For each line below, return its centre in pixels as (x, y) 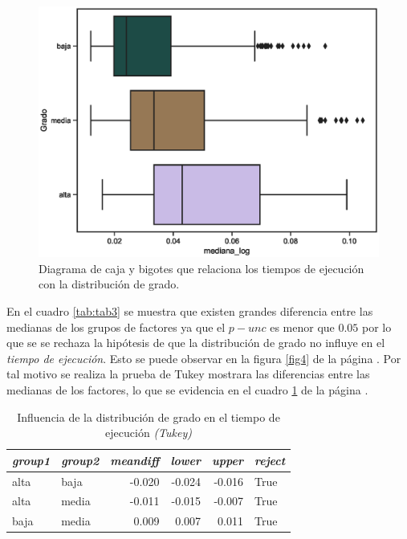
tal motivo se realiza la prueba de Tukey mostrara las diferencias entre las (188, 374)
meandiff (135, 460)
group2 (80, 460)
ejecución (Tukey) (149, 433)
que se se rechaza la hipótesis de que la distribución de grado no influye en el (196, 343)
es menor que (302, 327)
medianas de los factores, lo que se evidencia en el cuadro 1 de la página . (187, 389)
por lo (377, 327)
